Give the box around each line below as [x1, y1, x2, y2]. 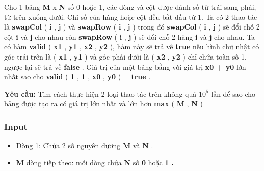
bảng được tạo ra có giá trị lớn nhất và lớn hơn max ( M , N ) [4, 98, 203, 109]
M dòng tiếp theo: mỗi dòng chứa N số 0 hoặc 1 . [16, 157, 174, 167]
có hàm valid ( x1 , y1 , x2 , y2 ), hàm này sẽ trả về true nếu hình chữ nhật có [4, 41, 259, 52]
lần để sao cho [211, 88, 256, 99]
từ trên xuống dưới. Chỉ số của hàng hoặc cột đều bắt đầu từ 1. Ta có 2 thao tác [4, 11, 257, 22]
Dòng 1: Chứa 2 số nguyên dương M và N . [16, 140, 153, 151]
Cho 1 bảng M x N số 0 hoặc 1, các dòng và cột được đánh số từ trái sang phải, [4, 2, 256, 12]
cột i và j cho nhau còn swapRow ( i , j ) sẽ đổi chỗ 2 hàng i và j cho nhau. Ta [4, 31, 255, 42]
